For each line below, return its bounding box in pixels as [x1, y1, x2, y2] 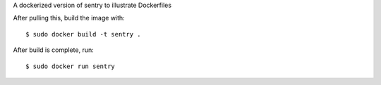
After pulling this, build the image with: [13, 14, 125, 22]
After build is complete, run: [13, 46, 95, 54]
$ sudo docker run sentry [25, 62, 116, 70]
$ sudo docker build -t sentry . [25, 30, 141, 38]
